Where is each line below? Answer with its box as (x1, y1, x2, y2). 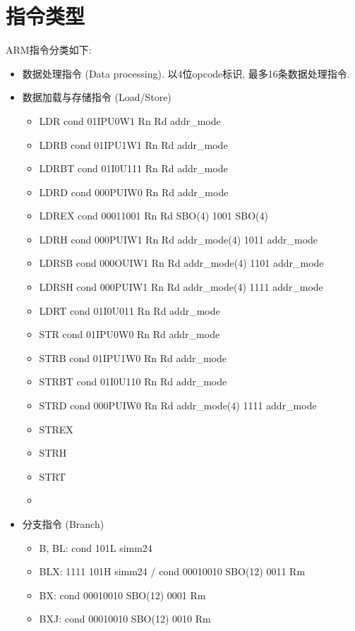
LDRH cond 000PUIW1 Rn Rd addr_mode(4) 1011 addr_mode (39, 232, 318, 246)
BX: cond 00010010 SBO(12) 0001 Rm (39, 587, 206, 602)
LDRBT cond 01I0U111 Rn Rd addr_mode (39, 161, 228, 176)
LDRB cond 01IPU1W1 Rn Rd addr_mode (39, 137, 228, 152)
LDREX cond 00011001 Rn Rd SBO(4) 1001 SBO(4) (39, 208, 268, 223)
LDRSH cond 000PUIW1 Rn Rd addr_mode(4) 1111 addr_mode (39, 280, 323, 294)
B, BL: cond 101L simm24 (39, 540, 152, 555)
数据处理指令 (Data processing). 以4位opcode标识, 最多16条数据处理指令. (22, 66, 350, 80)
